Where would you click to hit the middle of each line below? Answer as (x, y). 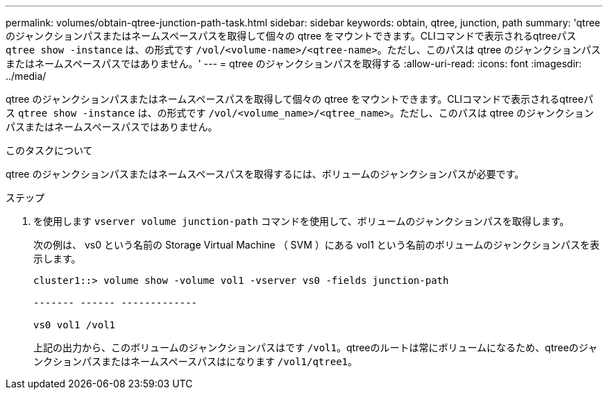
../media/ (26, 76)
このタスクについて (49, 150)
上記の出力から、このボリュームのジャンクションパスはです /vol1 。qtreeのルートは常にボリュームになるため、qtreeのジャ (315, 347)
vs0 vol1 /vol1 (75, 325)
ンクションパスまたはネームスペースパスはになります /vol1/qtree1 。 (195, 361)
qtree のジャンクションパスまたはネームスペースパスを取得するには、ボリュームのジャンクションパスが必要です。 (265, 174)
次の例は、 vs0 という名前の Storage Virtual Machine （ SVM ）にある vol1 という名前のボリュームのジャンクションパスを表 (316, 245)
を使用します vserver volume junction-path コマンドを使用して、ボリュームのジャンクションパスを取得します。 (302, 221)
